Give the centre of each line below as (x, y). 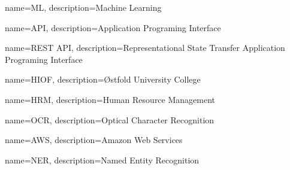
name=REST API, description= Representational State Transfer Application (145, 48)
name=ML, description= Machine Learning (83, 7)
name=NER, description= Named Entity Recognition (102, 160)
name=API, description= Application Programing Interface (113, 27)
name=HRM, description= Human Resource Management (110, 99)
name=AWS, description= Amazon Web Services (94, 140)
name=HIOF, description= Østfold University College (103, 79)
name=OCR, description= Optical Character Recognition (110, 119)
